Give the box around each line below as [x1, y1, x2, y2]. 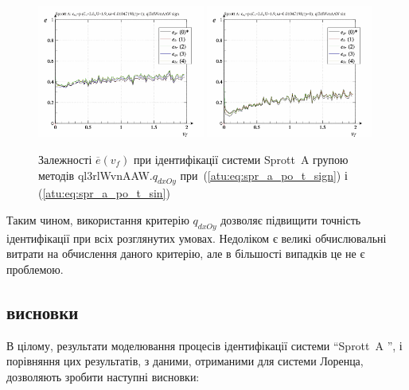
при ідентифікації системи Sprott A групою [134, 150, 349, 167]
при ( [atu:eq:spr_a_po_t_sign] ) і [180, 166, 348, 183]
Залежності [38, 150, 92, 167]
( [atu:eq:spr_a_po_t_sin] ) [38, 185, 170, 201]
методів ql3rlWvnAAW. [38, 166, 153, 183]
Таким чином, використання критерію [6, 211, 189, 228]
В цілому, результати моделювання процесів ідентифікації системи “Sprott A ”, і [6, 337, 403, 353]
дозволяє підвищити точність [220, 211, 361, 228]
